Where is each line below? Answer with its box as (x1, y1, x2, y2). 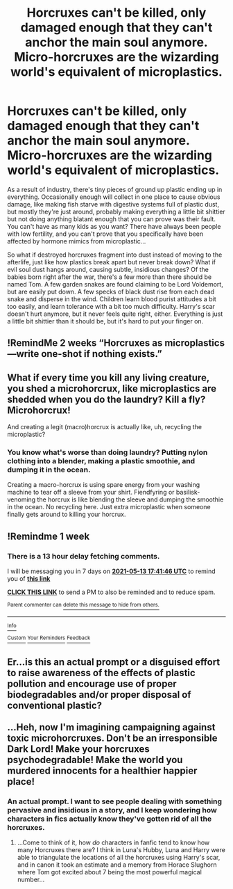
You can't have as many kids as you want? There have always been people (7, 222, 221, 230)
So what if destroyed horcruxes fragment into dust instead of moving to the (7, 250, 223, 259)
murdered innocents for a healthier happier (7, 764, 198, 776)
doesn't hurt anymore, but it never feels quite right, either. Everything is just (7, 310, 223, 318)
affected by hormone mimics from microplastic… (7, 237, 146, 245)
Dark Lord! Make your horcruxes (7, 743, 150, 755)
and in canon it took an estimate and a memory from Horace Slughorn (17, 860, 217, 869)
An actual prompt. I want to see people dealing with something (7, 796, 223, 806)
